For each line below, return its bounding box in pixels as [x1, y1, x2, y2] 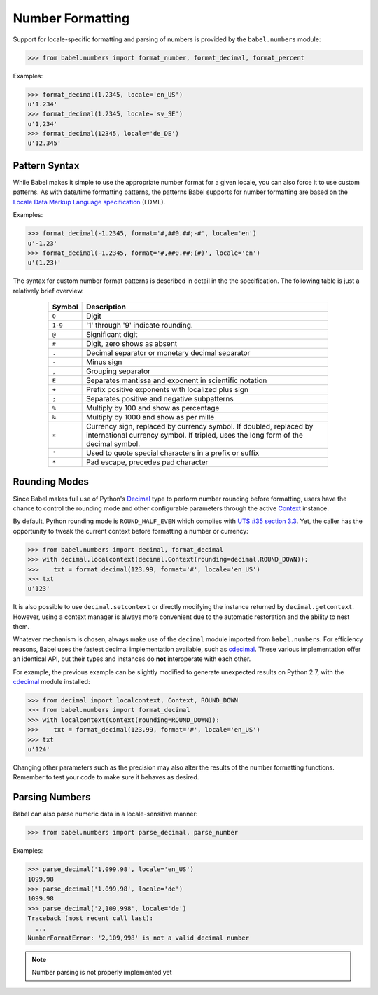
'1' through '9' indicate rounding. [86, 321, 194, 330]
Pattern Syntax [13, 160, 80, 172]
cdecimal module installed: [13, 678, 90, 686]
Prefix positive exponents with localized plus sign [86, 385, 248, 395]
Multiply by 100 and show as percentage [86, 403, 220, 413]
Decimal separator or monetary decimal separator [86, 348, 251, 358]
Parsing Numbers [13, 791, 91, 803]
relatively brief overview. [13, 286, 84, 295]
